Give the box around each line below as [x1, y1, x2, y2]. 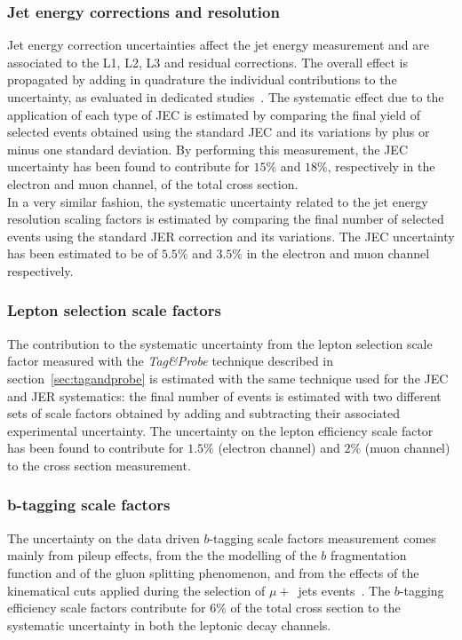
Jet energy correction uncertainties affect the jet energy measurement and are [7, 36, 430, 54]
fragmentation [330, 546, 407, 565]
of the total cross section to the [230, 598, 401, 617]
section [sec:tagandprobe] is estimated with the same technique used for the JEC [7, 368, 449, 387]
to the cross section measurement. [7, 455, 191, 474]
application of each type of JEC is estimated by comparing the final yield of [7, 105, 420, 123]
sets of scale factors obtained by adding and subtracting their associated [7, 404, 401, 423]
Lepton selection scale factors [7, 299, 221, 321]
